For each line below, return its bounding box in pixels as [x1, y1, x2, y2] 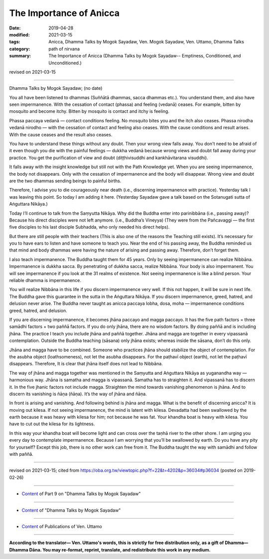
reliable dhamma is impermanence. [9, 278, 82, 283]
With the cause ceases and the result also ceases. [9, 131, 113, 137]
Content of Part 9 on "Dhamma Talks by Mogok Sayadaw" [21, 491, 141, 497]
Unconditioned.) [48, 60, 82, 66]
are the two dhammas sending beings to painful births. [9, 178, 122, 184]
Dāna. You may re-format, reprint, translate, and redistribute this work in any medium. [29, 547, 211, 553]
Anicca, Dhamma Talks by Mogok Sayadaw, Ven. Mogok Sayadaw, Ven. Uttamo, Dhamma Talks [48, 39, 244, 45]
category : [9, 45, 30, 52]
